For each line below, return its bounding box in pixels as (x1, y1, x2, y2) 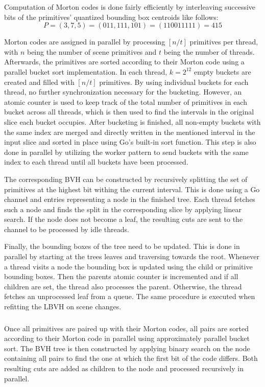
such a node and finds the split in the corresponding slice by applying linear (4, 203, 242, 214)
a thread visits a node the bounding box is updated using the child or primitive (4, 261, 253, 271)
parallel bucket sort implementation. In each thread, (4, 66, 167, 77)
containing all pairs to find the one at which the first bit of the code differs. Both (4, 353, 258, 363)
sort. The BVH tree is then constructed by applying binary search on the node (4, 343, 250, 353)
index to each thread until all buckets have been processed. (4, 156, 188, 167)
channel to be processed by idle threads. (4, 223, 129, 234)
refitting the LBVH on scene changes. (4, 301, 122, 312)
